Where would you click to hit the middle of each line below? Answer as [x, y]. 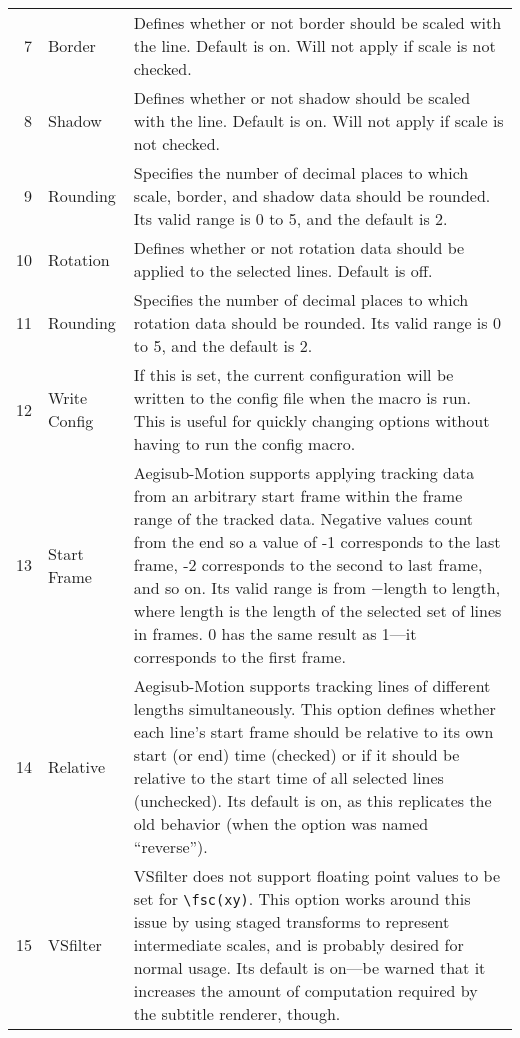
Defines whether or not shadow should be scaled [302, 97]
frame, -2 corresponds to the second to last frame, [308, 564]
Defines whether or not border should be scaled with [317, 22]
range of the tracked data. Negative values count [303, 518]
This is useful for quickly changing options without [311, 420]
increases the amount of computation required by [305, 990]
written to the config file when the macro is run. [302, 397]
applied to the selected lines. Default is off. [283, 270]
